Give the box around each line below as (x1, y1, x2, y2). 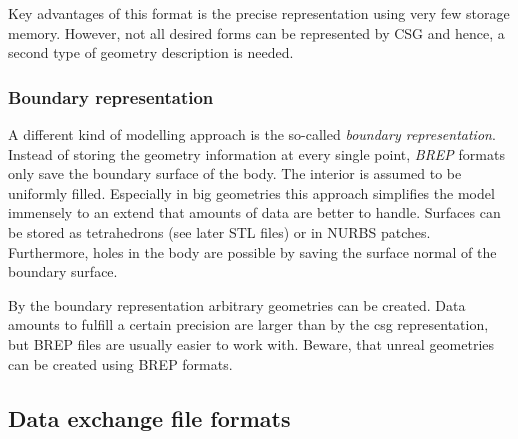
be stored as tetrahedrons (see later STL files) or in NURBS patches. (8, 221, 431, 242)
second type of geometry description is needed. (8, 42, 294, 63)
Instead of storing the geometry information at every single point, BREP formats (8, 143, 505, 164)
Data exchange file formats (8, 402, 291, 433)
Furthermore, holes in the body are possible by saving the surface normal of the (8, 241, 497, 262)
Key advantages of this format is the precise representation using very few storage (8, 3, 510, 23)
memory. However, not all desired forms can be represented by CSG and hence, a (8, 22, 505, 43)
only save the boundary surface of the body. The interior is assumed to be (8, 163, 462, 184)
